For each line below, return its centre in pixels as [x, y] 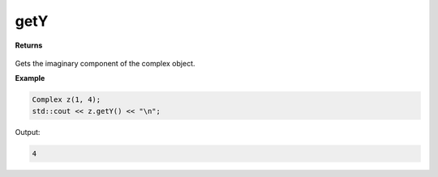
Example [30, 78]
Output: [28, 132]
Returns [29, 45]
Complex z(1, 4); [67, 100]
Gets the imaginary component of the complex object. [105, 63]
